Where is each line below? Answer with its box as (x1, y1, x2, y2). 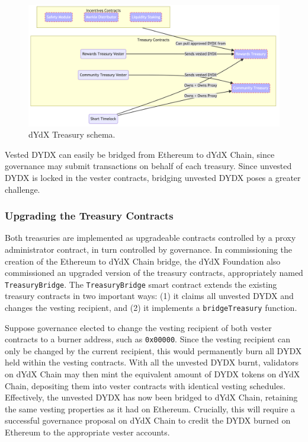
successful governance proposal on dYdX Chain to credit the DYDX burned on (5, 414, 291, 427)
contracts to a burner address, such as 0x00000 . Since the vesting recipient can (5, 333, 291, 345)
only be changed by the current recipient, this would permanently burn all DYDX (5, 344, 302, 357)
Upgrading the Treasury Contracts (5, 208, 174, 223)
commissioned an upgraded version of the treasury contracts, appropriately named (5, 266, 303, 279)
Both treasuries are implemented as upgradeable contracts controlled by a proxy (5, 231, 296, 244)
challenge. (5, 183, 40, 195)
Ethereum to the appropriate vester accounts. (5, 426, 170, 438)
